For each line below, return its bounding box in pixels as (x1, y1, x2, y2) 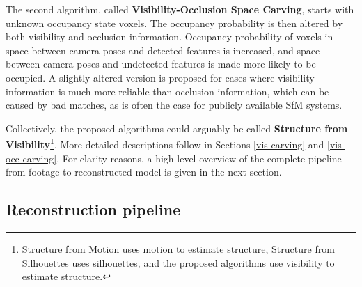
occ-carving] (6, 150, 57, 165)
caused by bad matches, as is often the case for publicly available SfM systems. (6, 98, 343, 112)
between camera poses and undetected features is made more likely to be (6, 56, 316, 71)
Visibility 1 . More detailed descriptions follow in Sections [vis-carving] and (6, 135, 324, 151)
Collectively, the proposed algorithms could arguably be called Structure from (6, 121, 348, 135)
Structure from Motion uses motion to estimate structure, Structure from (22, 241, 335, 256)
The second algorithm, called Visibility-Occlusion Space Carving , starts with (6, 2, 354, 16)
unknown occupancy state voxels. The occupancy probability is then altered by (6, 15, 343, 30)
